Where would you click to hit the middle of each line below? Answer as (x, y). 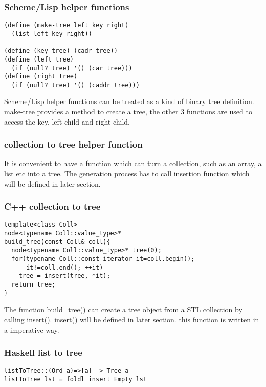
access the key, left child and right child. (67, 121)
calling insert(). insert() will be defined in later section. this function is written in (132, 319)
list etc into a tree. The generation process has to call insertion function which (127, 174)
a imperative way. (32, 329)
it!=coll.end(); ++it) (64, 267)
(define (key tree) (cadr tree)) (61, 51)
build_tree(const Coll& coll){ (57, 242)
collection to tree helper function (73, 144)
